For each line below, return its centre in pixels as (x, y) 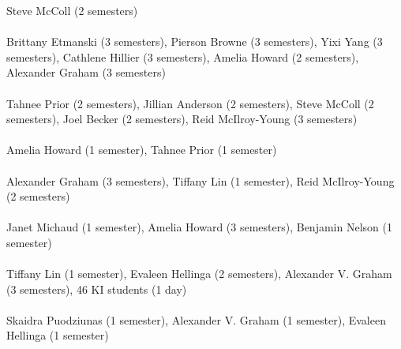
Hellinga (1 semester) (58, 335)
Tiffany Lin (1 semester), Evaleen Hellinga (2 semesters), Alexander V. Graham (199, 274)
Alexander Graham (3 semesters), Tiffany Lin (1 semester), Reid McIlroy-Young (200, 180)
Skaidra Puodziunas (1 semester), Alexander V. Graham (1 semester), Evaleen (196, 319)
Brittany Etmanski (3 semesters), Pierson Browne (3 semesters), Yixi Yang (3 (195, 41)
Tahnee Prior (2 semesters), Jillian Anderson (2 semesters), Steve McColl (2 (190, 103)
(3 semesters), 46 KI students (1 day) (97, 289)
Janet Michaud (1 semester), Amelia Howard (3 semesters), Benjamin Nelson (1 (199, 227)
